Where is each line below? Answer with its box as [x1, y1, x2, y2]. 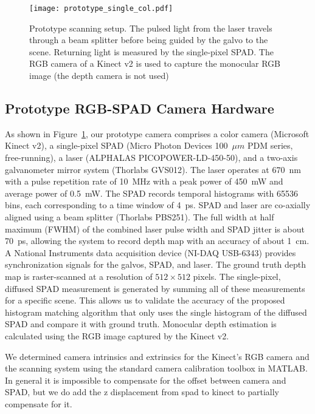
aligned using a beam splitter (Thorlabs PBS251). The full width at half [5, 210, 274, 223]
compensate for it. [5, 397, 72, 410]
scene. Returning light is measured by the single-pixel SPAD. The [29, 45, 274, 58]
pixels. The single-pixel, [193, 270, 281, 282]
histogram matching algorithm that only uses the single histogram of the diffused [5, 305, 307, 318]
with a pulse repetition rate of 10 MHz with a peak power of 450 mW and [5, 175, 283, 188]
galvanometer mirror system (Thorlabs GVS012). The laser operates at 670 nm [5, 163, 301, 175]
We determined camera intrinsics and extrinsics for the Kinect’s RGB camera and [5, 350, 310, 362]
